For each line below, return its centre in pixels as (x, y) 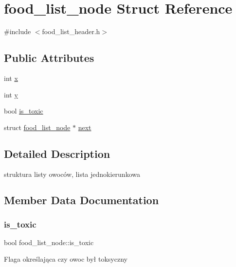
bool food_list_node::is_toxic (49, 242)
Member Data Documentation (82, 200)
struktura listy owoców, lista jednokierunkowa (72, 174)
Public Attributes (49, 58)
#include (18, 31)
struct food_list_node (37, 127)
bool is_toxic (24, 111)
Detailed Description (57, 153)
